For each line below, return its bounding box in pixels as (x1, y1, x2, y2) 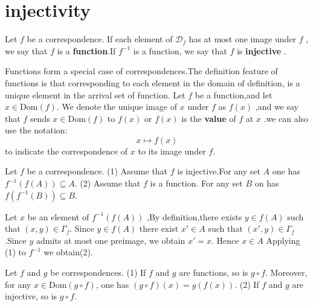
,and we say (255, 100, 298, 113)
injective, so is (5, 290, 57, 302)
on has (254, 177, 279, 190)
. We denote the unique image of (56, 100, 177, 113)
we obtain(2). (44, 246, 93, 258)
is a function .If (57, 44, 116, 57)
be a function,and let (195, 88, 273, 101)
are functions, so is (179, 266, 248, 279)
